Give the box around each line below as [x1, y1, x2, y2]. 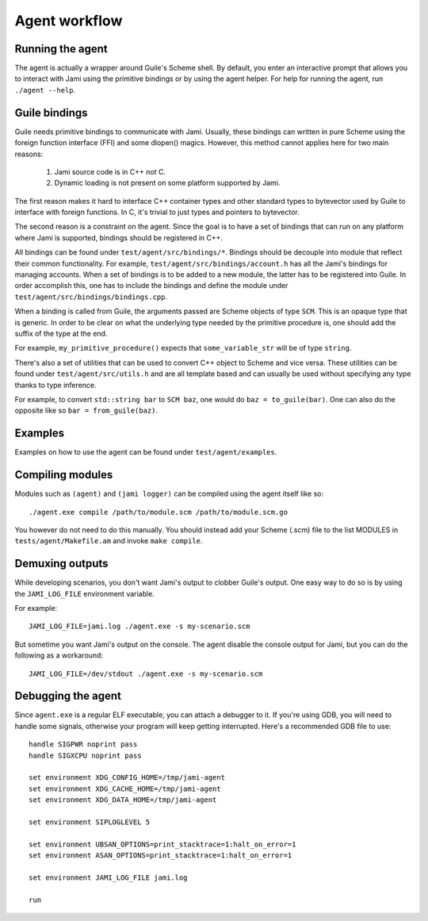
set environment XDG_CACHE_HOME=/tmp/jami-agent [29, 784, 221, 793]
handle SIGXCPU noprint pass [29, 750, 142, 760]
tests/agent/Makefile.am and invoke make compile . [14, 536, 203, 546]
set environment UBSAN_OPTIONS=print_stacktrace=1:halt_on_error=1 [29, 839, 296, 849]
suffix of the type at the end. [14, 329, 108, 338]
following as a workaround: [14, 650, 103, 660]
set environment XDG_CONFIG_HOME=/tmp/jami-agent [29, 773, 226, 782]
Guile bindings [14, 106, 88, 119]
